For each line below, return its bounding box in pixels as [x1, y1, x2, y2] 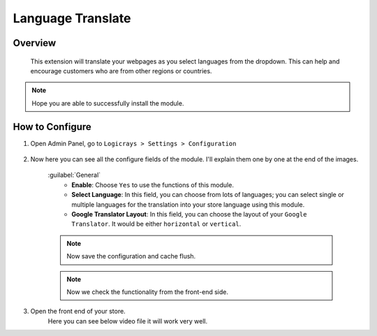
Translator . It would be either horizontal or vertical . [71, 220, 242, 228]
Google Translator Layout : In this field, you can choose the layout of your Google [71, 210, 307, 218]
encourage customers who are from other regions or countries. [30, 66, 212, 75]
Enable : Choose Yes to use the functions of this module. [71, 180, 234, 189]
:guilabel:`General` [47, 171, 101, 180]
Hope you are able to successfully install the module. [31, 98, 184, 108]
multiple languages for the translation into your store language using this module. [71, 200, 305, 209]
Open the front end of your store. [30, 307, 126, 316]
